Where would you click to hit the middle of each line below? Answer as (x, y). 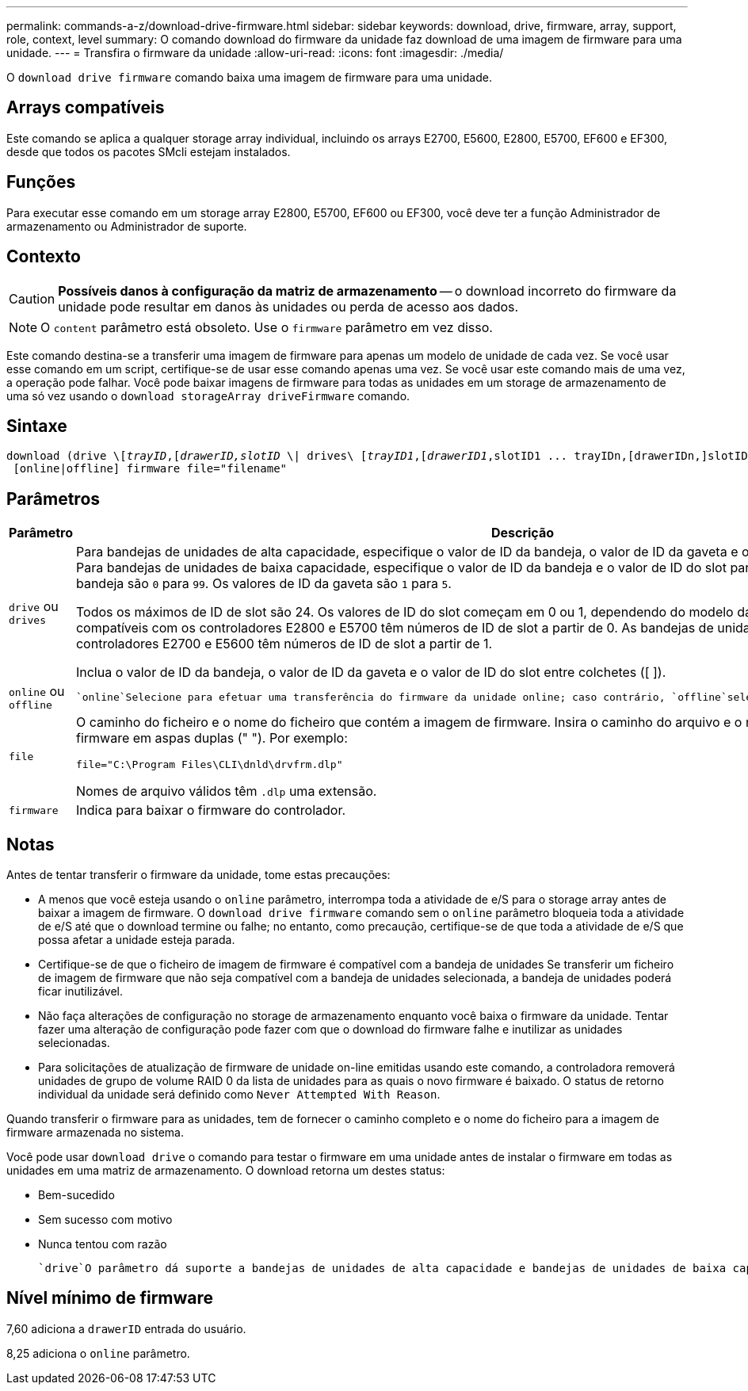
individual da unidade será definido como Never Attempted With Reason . (239, 1095)
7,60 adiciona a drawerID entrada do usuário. (126, 1328)
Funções (41, 182)
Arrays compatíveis (86, 108)
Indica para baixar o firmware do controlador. (211, 810)
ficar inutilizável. (81, 992)
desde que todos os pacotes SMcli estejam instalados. (149, 151)
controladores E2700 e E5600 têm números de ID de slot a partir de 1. (284, 644)
